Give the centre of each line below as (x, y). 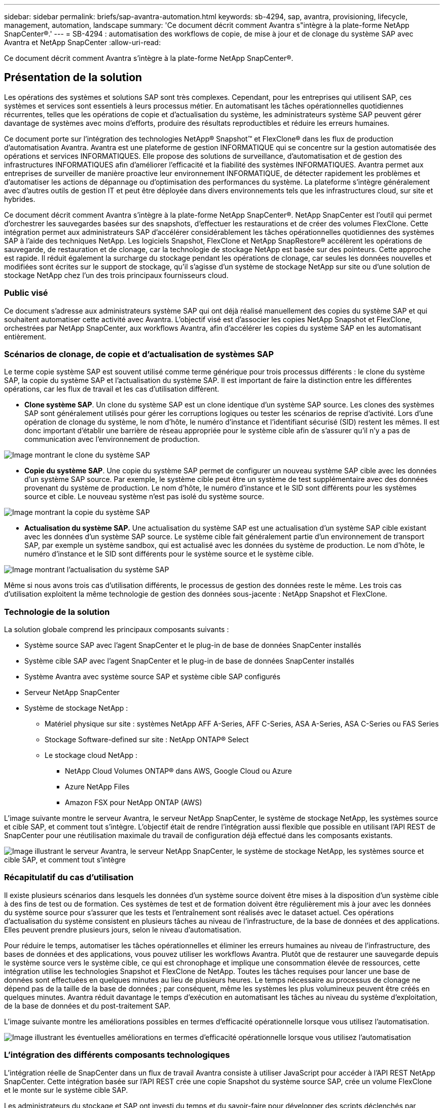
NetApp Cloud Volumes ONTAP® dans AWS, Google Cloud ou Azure (178, 771)
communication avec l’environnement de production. (112, 439)
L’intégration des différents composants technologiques (117, 1055)
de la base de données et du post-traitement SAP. (87, 1006)
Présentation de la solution (73, 78)
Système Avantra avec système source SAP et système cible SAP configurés (153, 677)
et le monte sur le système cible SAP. (66, 1090)
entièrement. (25, 336)
